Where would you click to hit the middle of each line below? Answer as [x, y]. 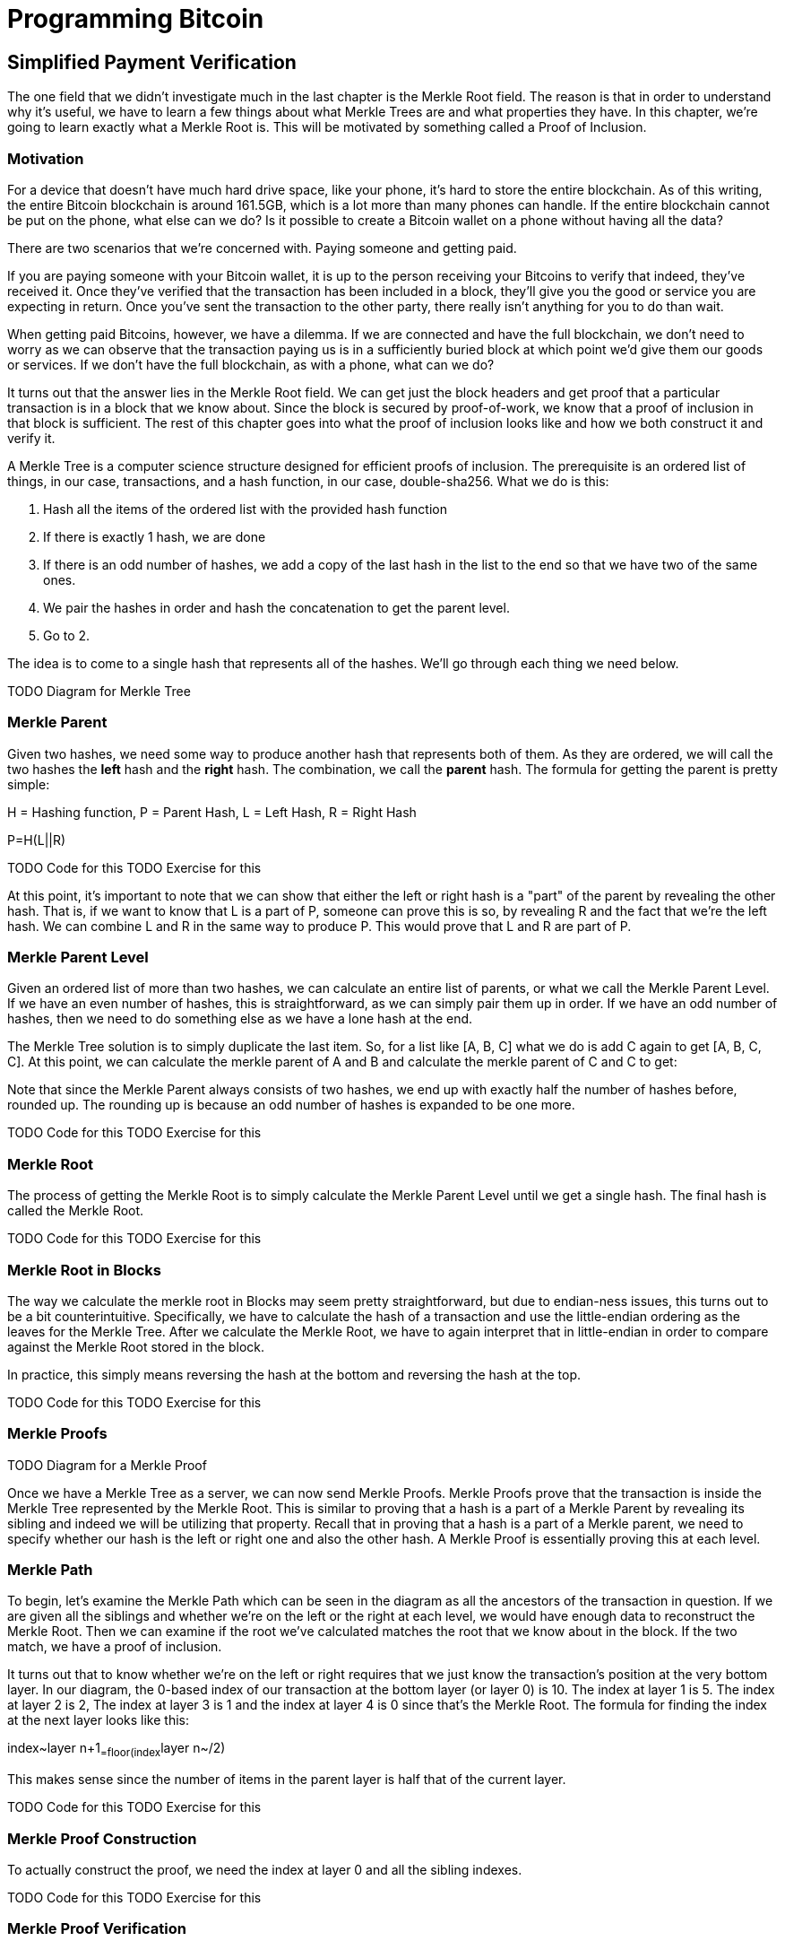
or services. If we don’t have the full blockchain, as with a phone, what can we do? [251, 364]
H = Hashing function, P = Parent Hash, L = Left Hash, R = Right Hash [212, 812]
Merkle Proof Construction [102, 1838]
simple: [29, 784]
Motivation [46, 158]
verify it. [31, 438]
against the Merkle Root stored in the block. [136, 1346]
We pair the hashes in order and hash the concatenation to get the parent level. [276, 607]
